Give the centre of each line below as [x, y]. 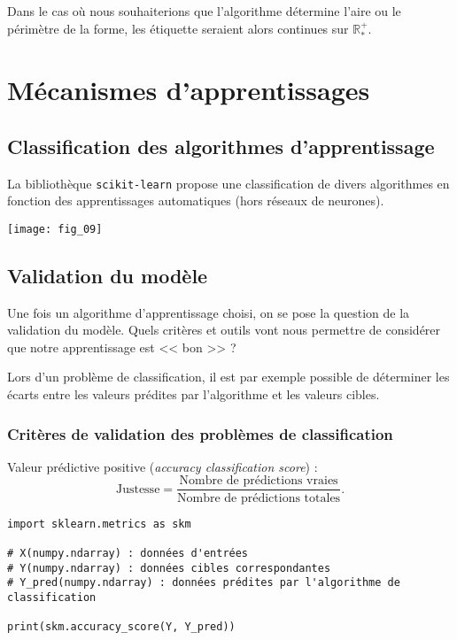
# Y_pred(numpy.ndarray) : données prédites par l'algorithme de [204, 583]
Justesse [138, 489]
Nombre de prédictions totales [259, 498]
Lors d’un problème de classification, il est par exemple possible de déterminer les [228, 377]
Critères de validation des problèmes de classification [200, 433]
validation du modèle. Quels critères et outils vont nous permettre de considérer [224, 330]
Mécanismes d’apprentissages [189, 90]
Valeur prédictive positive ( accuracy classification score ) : [163, 466]
